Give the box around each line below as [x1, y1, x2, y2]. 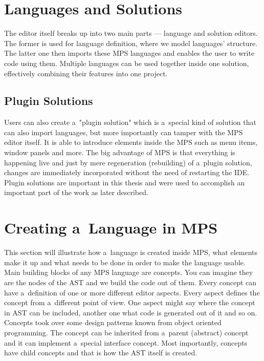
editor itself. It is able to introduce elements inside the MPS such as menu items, [4, 137, 258, 147]
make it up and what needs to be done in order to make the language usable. [4, 257, 246, 267]
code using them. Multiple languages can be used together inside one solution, [4, 57, 249, 68]
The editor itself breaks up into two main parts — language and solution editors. [4, 28, 258, 38]
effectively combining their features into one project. [4, 68, 168, 78]
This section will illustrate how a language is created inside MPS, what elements [4, 247, 257, 258]
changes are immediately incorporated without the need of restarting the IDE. [4, 167, 250, 178]
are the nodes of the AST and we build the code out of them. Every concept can [4, 277, 257, 287]
